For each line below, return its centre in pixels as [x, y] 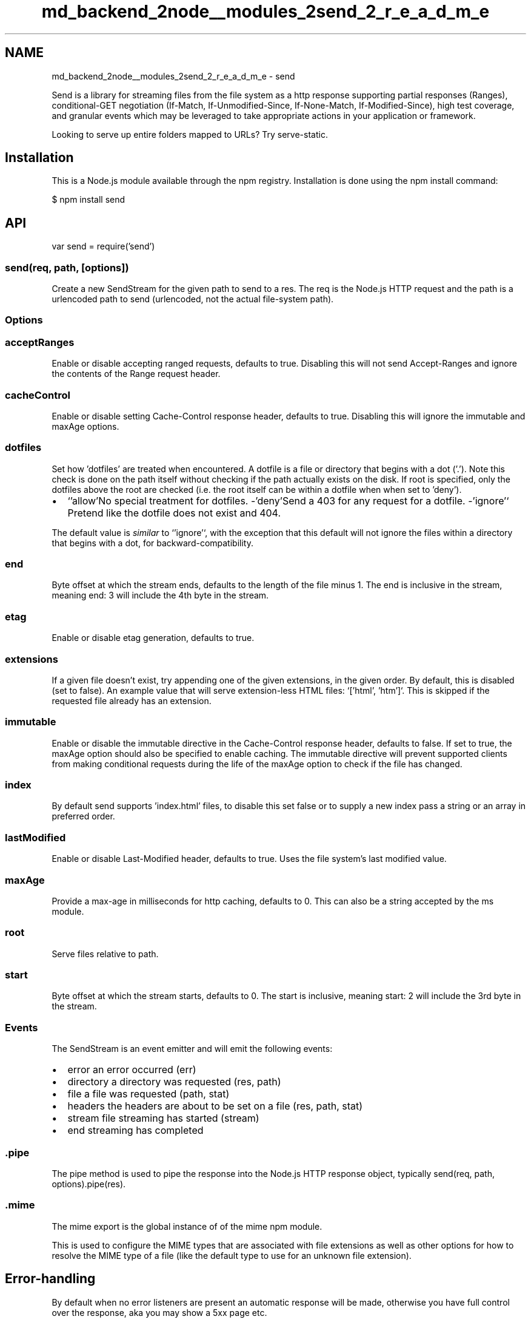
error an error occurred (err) [132, 1070]
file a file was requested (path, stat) [149, 1094]
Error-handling [50, 1279]
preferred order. [83, 816]
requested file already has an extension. [132, 700]
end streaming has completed [135, 1130]
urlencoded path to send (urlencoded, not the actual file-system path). [193, 299]
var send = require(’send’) [103, 246]
